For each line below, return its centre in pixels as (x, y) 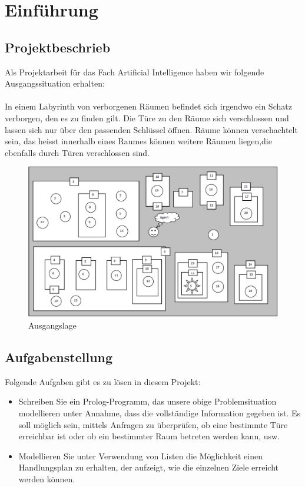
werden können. (47, 478)
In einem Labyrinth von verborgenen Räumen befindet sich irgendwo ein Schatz (148, 106)
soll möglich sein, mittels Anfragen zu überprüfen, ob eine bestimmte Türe (153, 424)
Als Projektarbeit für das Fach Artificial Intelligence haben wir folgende (135, 72)
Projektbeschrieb (58, 47)
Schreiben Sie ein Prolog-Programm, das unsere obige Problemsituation (147, 401)
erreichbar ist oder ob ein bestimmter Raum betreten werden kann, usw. (149, 436)
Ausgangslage (52, 325)
